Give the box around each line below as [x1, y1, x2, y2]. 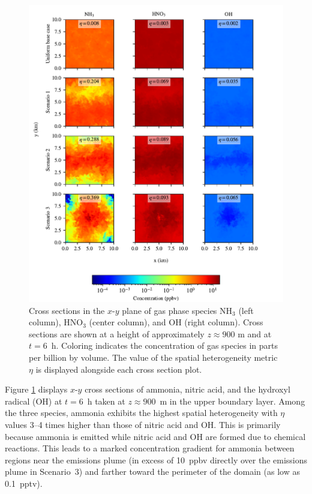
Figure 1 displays [5, 383, 68, 396]
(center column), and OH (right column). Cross [89, 316, 263, 328]
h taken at [87, 394, 125, 407]
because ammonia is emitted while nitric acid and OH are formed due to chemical [5, 430, 306, 442]
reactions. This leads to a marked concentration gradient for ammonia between [5, 442, 295, 454]
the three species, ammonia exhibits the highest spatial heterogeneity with [5, 406, 278, 419]
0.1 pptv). [5, 477, 43, 489]
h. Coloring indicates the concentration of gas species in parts [51, 339, 278, 352]
